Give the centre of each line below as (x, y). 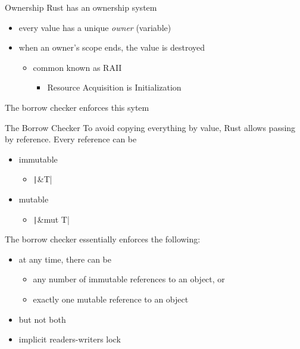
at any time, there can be (65, 259)
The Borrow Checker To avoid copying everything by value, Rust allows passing (150, 127)
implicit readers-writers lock (70, 339)
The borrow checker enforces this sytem (77, 107)
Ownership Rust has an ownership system (81, 7)
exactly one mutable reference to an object (111, 299)
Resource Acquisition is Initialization (114, 87)
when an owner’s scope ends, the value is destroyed (112, 47)
